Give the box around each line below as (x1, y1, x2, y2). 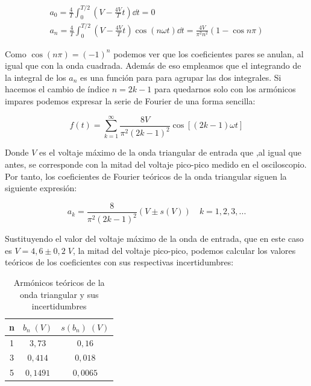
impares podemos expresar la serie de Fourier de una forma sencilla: (5, 95, 256, 107)
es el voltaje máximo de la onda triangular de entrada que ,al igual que (39, 146, 301, 159)
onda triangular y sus (19, 288, 99, 300)
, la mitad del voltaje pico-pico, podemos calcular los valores (72, 244, 296, 256)
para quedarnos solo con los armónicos (154, 83, 296, 95)
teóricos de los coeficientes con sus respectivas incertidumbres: (5, 256, 234, 268)
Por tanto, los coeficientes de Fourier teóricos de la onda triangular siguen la (5, 169, 287, 182)
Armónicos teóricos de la (13, 276, 105, 288)
